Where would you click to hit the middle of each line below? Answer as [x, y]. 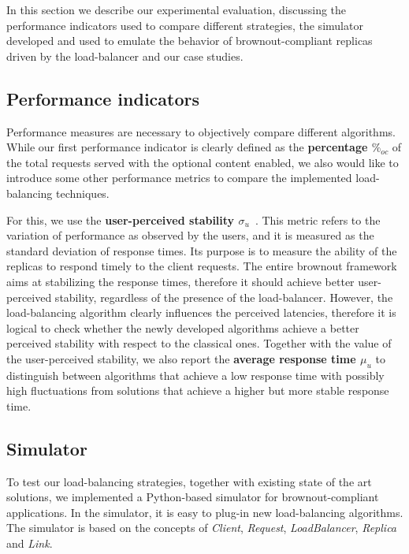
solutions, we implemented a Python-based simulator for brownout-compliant [193, 497]
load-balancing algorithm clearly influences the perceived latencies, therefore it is [201, 312]
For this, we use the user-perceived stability [121, 219]
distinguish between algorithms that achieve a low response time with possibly [195, 375]
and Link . [30, 543]
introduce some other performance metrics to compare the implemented [179, 178]
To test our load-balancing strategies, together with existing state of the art [189, 481]
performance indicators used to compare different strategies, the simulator [185, 25]
